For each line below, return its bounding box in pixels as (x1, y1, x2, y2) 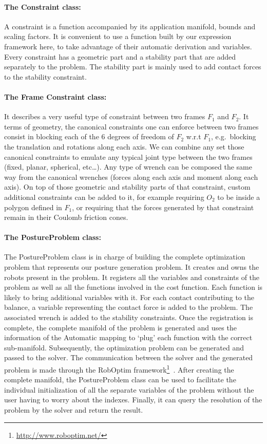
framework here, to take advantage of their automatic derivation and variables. (4, 41, 252, 51)
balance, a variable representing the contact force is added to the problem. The (4, 302, 253, 312)
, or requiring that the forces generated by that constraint (72, 201, 254, 212)
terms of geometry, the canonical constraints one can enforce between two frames (4, 121, 259, 132)
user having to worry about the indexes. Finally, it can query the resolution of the (4, 394, 262, 405)
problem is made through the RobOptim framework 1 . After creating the (4, 363, 234, 375)
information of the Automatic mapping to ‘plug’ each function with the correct (4, 332, 253, 343)
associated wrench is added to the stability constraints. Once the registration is (4, 312, 253, 323)
